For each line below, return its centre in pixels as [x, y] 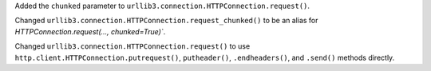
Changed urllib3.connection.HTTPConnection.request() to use [132, 46]
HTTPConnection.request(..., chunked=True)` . [90, 31]
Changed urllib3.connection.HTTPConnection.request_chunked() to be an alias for [166, 21]
